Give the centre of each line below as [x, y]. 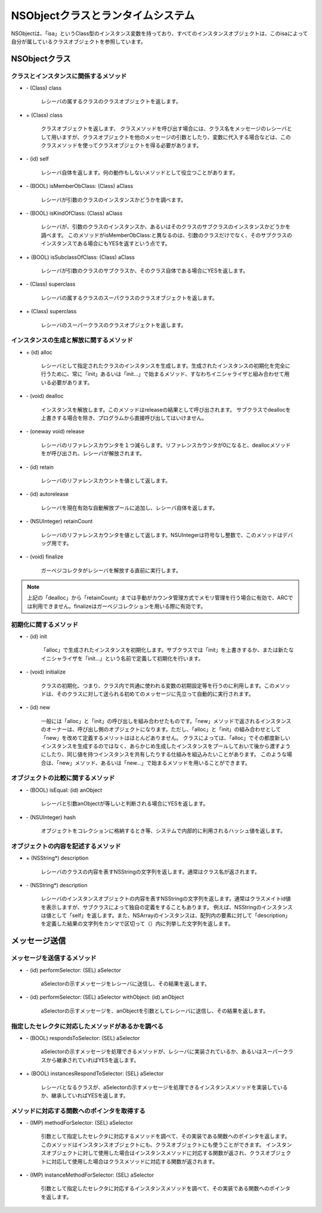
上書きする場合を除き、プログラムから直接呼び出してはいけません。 [124, 418]
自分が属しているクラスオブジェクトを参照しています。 [78, 41]
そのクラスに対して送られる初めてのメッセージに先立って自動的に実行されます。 [155, 694]
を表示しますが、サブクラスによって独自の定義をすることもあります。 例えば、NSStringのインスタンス [167, 907]
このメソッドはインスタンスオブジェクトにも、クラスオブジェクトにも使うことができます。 [153, 1144]
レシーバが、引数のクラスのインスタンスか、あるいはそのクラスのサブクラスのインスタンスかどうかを [166, 227]
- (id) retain [40, 467]
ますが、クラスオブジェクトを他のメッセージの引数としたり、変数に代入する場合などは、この [177, 137]
